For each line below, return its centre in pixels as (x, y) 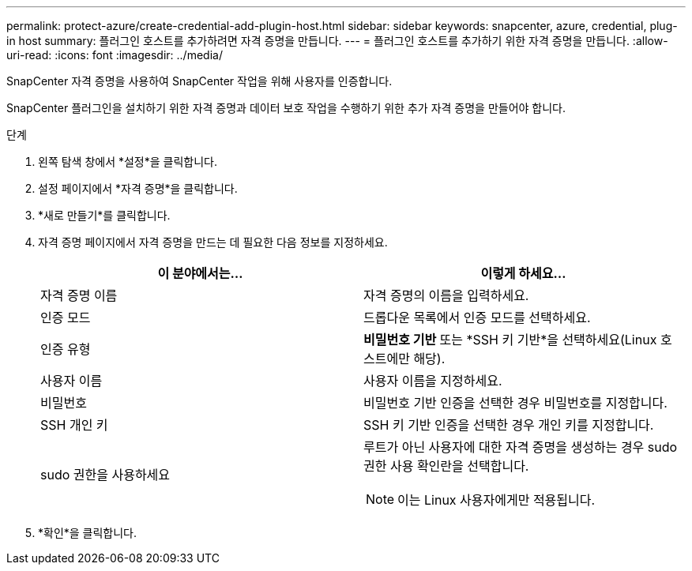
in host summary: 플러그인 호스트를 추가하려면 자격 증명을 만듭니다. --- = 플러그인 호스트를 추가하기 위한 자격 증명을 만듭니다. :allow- (337, 41)
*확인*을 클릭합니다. (88, 533)
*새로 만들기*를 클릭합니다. (104, 215)
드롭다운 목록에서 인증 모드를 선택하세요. (477, 317)
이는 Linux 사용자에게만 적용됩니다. (496, 500)
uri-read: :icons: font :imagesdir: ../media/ (115, 55)
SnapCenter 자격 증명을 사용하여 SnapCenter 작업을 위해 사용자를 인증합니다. (199, 81)
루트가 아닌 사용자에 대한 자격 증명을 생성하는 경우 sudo (521, 447)
